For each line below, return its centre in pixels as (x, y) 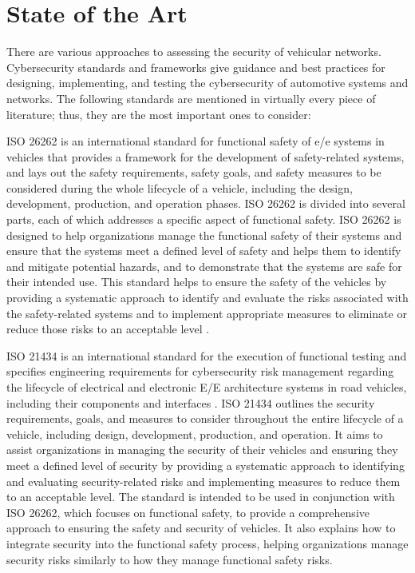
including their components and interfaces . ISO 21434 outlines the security (191, 402)
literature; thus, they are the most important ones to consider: (159, 114)
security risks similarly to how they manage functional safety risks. (170, 559)
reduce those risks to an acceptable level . (108, 329)
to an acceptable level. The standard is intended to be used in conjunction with (201, 497)
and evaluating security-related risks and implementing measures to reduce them (204, 481)
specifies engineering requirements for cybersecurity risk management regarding (200, 371)
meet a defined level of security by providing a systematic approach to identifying (206, 465)
